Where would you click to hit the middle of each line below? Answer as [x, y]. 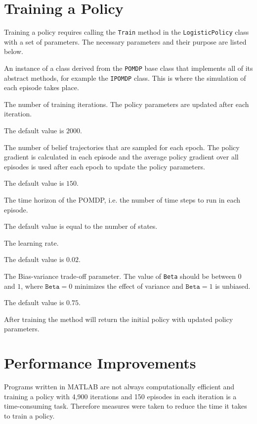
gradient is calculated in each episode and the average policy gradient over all [121, 157]
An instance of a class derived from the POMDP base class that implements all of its [128, 68]
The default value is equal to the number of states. [81, 226]
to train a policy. [29, 415]
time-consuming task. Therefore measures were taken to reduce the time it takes [126, 406]
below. [14, 51]
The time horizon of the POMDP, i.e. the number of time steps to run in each [122, 200]
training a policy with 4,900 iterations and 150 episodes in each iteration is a [120, 396]
